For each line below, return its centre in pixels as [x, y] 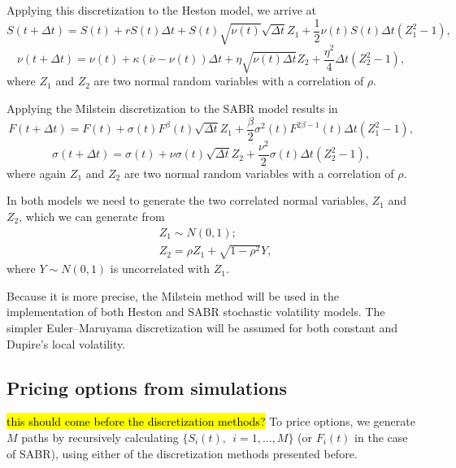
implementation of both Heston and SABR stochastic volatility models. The [196, 312]
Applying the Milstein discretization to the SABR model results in [172, 108]
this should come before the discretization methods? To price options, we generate [211, 421]
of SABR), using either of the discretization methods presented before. [182, 453]
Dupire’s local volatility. [66, 343]
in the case [381, 437]
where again [37, 173]
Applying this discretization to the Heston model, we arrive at [162, 10]
